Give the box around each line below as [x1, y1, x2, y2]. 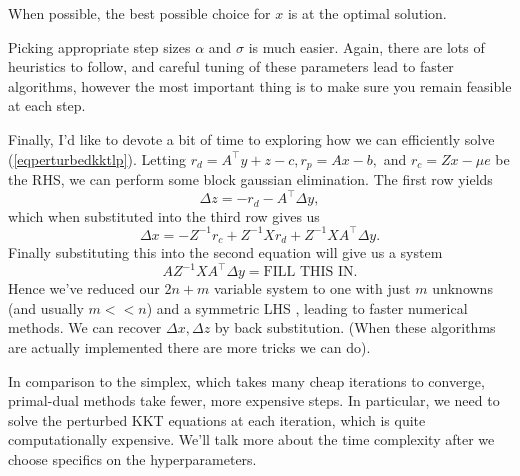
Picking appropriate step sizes [8, 36, 191, 57]
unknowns [432, 278, 493, 299]
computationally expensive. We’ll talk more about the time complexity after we [8, 429, 495, 450]
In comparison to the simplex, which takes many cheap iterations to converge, [8, 370, 485, 391]
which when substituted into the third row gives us [8, 205, 320, 226]
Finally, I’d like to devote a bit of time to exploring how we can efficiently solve [8, 128, 495, 149]
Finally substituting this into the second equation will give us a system [8, 242, 443, 263]
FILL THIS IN [263, 265, 354, 280]
